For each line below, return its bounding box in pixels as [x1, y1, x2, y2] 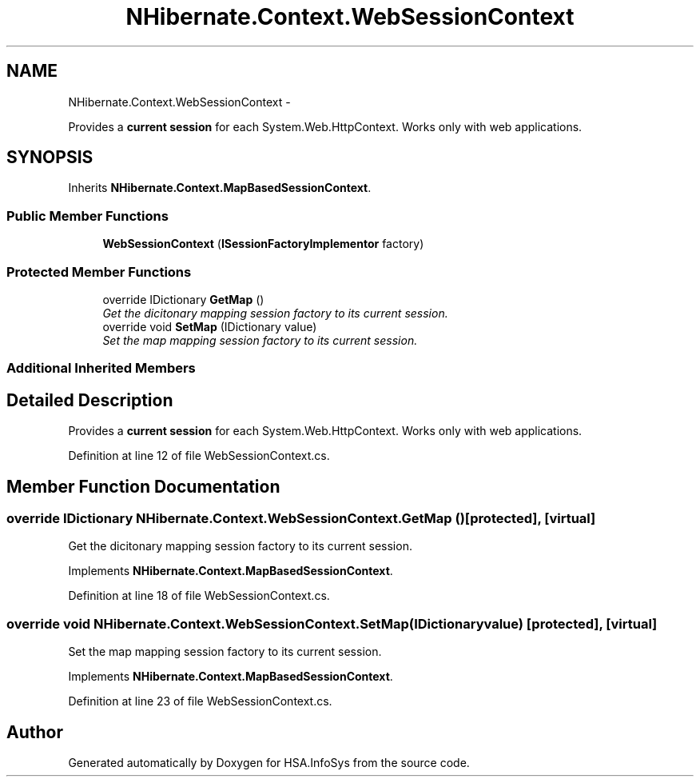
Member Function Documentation [6, 476, 280, 497]
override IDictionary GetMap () [102, 292, 264, 306]
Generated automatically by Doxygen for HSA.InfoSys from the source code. [68, 755, 470, 769]
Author [6, 721, 63, 742]
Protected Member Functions [6, 263, 192, 280]
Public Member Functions [6, 207, 169, 224]
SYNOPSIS [6, 147, 93, 168]
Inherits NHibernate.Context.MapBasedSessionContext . [68, 181, 372, 195]
